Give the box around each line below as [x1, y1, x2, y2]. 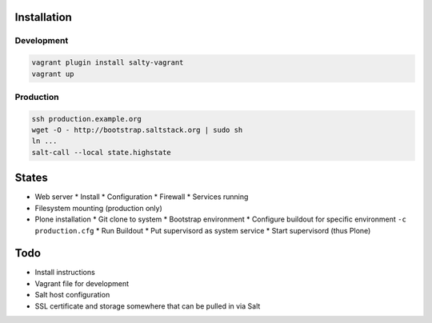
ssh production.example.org [31, 114, 142, 123]
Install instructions [34, 268, 95, 277]
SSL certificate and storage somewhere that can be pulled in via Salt [34, 301, 261, 311]
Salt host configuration [34, 290, 110, 300]
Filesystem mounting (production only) [34, 203, 163, 213]
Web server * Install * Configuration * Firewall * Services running [34, 192, 249, 201]
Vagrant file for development [34, 278, 130, 288]
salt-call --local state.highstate [31, 148, 171, 157]
